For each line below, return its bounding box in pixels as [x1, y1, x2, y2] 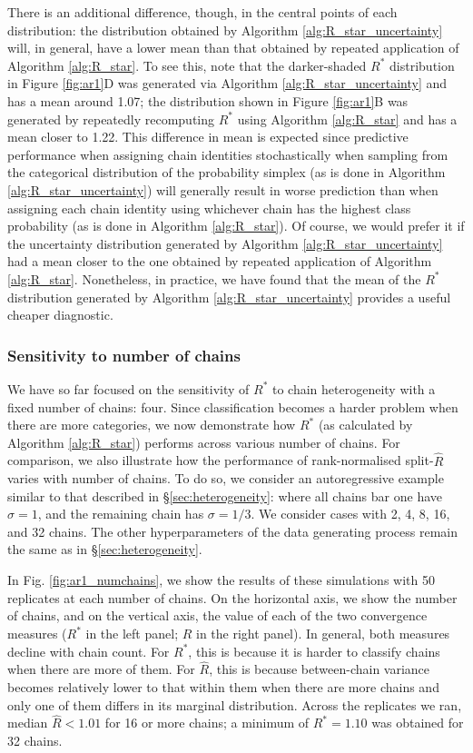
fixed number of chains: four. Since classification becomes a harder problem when [7, 397, 458, 416]
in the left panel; [85, 624, 179, 643]
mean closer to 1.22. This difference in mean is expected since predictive [7, 127, 409, 146]
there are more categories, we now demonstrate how [7, 415, 296, 434]
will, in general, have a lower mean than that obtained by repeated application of [7, 38, 459, 57]
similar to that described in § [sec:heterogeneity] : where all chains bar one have [7, 486, 442, 505]
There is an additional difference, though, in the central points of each [7, 3, 398, 21]
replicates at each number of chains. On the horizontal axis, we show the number [7, 588, 458, 607]
